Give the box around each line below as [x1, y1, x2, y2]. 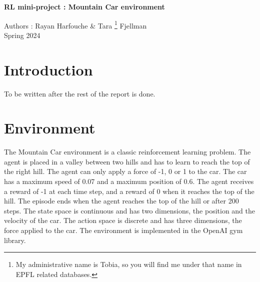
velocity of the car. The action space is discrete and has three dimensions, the [4, 215, 242, 225]
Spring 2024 [4, 29, 40, 40]
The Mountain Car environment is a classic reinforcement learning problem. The [4, 146, 251, 157]
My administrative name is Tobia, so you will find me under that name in [15, 259, 242, 269]
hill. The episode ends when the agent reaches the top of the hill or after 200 [4, 195, 239, 206]
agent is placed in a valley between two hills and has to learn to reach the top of [4, 156, 250, 166]
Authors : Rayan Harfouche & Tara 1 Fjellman [4, 18, 147, 30]
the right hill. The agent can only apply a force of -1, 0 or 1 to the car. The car [4, 166, 247, 176]
